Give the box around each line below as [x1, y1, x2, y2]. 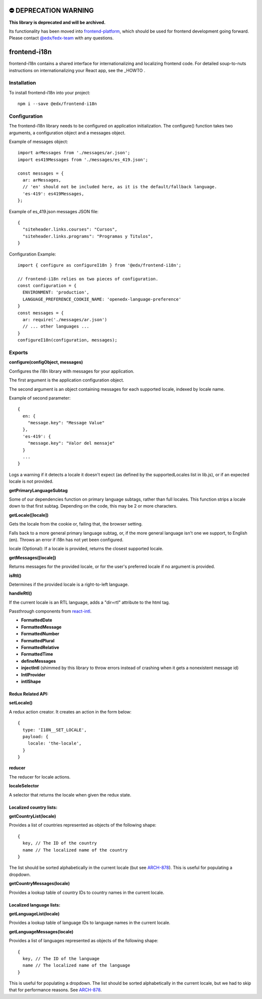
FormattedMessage [21, 624, 62, 630]
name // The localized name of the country [22, 847, 128, 853]
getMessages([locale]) [9, 555, 56, 561]
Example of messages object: [9, 139, 68, 145]
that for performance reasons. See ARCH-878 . [9, 987, 102, 993]
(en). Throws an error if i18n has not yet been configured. [9, 537, 124, 543]
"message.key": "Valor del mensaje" [27, 440, 115, 446]
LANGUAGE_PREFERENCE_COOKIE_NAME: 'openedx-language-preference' [22, 296, 181, 302]
